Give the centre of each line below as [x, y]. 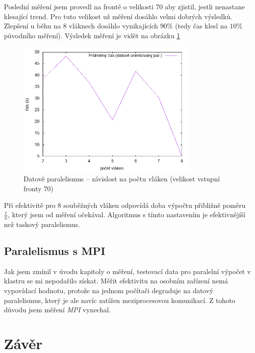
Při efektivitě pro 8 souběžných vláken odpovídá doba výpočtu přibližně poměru [125, 205]
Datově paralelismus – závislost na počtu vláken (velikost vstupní [122, 179]
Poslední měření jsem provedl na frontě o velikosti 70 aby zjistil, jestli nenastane [125, 6]
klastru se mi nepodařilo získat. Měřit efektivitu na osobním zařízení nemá [116, 281]
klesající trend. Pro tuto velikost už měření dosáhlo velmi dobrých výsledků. [118, 16]
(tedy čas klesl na [201, 26]
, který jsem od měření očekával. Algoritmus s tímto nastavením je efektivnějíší [127, 214]
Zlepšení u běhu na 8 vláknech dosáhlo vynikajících [81, 26]
